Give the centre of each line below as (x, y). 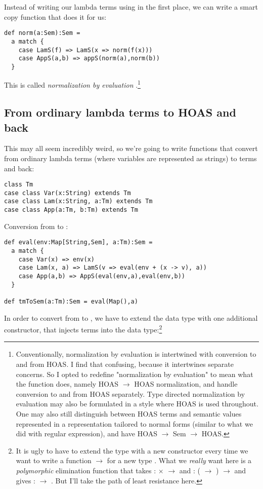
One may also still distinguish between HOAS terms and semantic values (129, 413)
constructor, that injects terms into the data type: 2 (83, 329)
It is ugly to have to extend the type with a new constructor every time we (132, 450)
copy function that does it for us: (55, 16)
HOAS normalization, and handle (186, 384)
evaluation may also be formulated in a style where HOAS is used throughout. (137, 404)
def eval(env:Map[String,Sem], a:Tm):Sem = (78, 242)
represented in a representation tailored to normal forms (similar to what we (134, 423)
